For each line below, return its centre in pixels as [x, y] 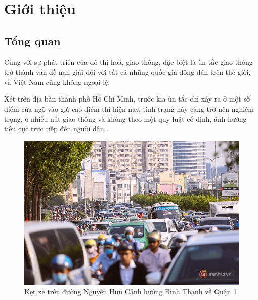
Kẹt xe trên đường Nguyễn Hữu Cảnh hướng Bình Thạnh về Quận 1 [131, 292]
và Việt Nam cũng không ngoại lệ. [57, 81]
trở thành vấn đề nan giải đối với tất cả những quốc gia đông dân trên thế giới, [127, 72]
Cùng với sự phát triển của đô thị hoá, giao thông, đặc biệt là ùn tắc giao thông [128, 62]
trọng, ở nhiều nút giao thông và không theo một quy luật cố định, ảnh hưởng [125, 119]
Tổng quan [32, 40]
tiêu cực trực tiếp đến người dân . [56, 129]
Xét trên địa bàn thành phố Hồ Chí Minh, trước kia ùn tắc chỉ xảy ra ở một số [127, 99]
